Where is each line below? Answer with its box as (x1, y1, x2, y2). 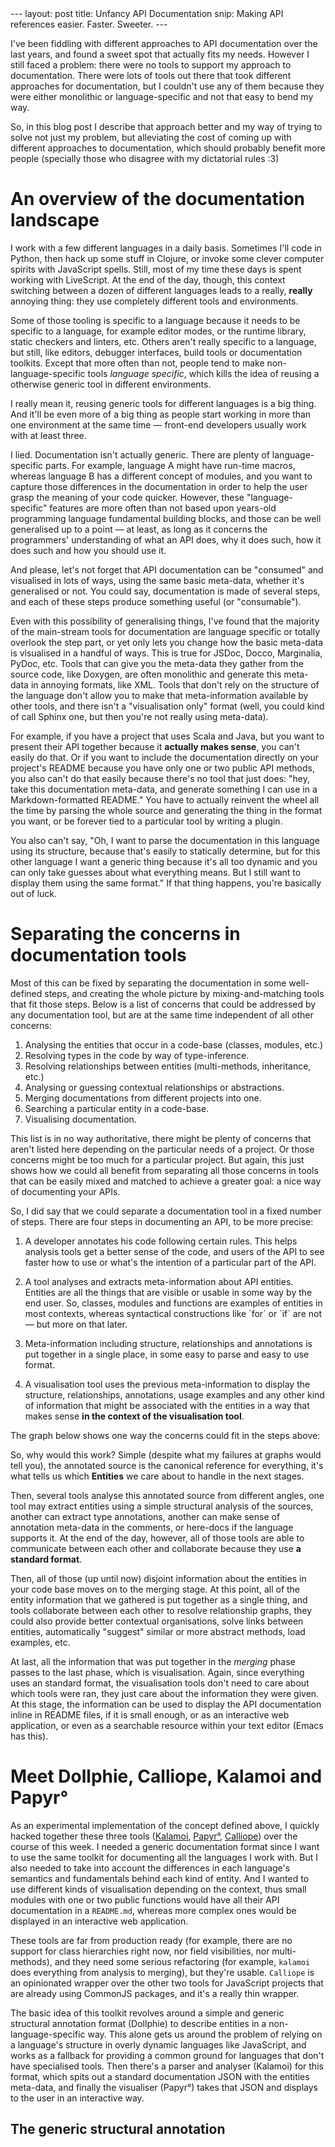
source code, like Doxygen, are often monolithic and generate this (10, 668, 282, 680)
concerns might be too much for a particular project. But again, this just (10, 1153, 305, 1166)
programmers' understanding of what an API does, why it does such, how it (10, 533, 322, 546)
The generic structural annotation (10, 2121, 226, 2138)
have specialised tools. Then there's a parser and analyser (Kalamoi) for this (10, 2060, 324, 2072)
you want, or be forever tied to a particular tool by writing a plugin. (10, 815, 283, 827)
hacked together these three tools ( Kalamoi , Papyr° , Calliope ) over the (10, 1830, 298, 1842)
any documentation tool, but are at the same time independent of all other (10, 1008, 314, 1021)
